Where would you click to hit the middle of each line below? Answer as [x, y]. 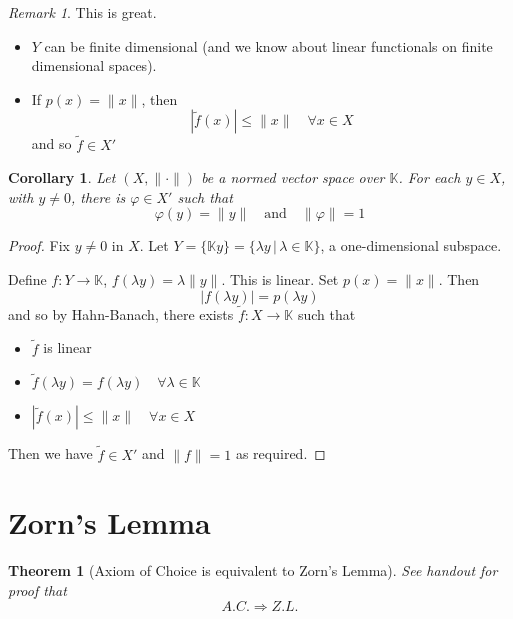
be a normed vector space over [293, 177]
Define [27, 278]
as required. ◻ [280, 453]
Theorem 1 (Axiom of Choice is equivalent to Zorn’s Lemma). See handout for [253, 570]
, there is [98, 196]
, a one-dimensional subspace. [411, 245]
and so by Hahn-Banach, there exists [121, 313]
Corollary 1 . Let [62, 177]
